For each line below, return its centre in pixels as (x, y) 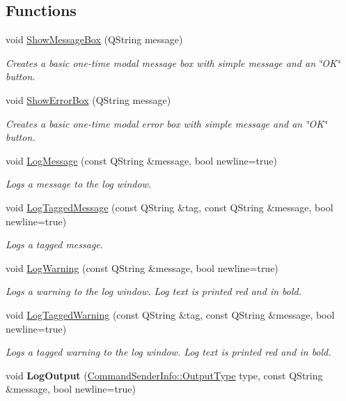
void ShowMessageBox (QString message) (94, 39)
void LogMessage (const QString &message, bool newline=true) (141, 160)
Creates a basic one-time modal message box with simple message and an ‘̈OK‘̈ (173, 62)
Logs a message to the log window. (79, 184)
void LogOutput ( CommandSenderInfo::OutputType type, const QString (164, 375)
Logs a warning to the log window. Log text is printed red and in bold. (154, 291)
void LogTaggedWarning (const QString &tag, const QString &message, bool (170, 314)
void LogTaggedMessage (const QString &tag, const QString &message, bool (170, 207)
